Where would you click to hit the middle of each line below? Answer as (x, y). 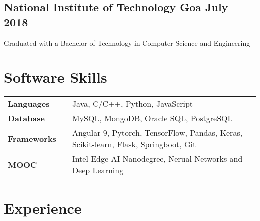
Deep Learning (98, 170)
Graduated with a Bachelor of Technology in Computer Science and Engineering (127, 43)
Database (27, 118)
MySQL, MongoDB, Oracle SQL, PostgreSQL (152, 118)
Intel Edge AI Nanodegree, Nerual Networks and (157, 159)
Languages (29, 104)
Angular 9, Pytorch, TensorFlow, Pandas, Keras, (157, 133)
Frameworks (32, 138)
